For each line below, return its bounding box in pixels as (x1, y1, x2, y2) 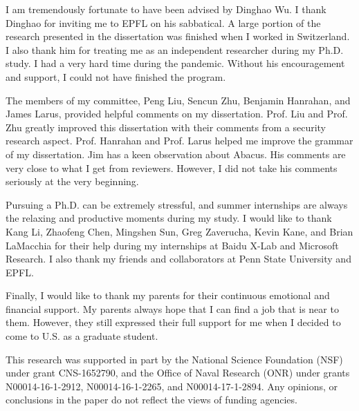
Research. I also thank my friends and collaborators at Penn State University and (6, 251, 351, 266)
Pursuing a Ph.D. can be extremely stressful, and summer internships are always (6, 197, 348, 211)
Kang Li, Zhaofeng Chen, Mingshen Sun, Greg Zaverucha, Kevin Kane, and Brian (6, 224, 353, 238)
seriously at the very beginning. (6, 174, 139, 189)
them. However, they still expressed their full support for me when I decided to (6, 315, 341, 329)
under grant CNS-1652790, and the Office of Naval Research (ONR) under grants (6, 365, 350, 380)
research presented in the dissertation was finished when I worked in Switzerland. (6, 29, 350, 44)
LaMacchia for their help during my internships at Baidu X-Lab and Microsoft (6, 238, 339, 252)
